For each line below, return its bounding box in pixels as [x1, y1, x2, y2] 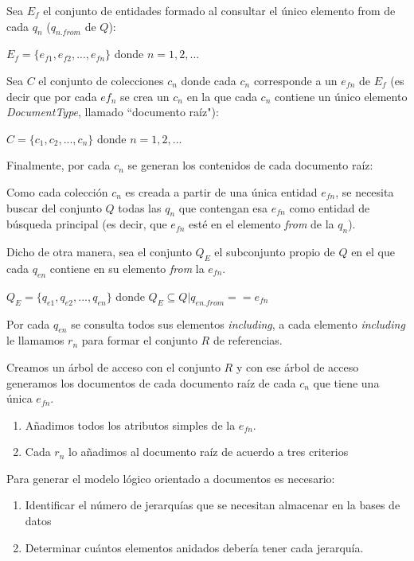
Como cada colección [6, 183, 108, 200]
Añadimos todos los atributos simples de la [25, 416, 236, 433]
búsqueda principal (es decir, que [6, 216, 167, 232]
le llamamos [6, 332, 64, 349]
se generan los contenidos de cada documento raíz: [127, 157, 373, 173]
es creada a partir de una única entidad [125, 183, 318, 200]
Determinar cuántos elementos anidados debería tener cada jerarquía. [25, 539, 364, 555]
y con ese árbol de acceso [236, 358, 359, 375]
